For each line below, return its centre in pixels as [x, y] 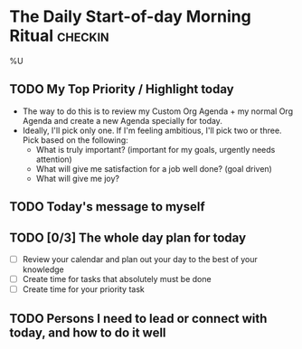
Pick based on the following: [75, 140]
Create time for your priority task [83, 289]
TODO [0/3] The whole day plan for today [128, 237]
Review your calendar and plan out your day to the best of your [140, 259]
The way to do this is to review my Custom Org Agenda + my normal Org [158, 111]
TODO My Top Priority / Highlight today [122, 89]
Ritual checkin [60, 36]
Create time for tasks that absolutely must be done [117, 279]
